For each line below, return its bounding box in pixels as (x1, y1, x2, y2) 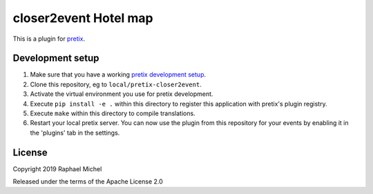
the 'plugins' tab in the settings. (30, 128, 120, 137)
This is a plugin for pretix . (12, 35, 86, 43)
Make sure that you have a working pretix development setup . (30, 70, 207, 79)
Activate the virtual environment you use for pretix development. (30, 90, 213, 98)
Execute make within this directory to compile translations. (30, 109, 196, 117)
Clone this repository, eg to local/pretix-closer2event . (30, 80, 202, 88)
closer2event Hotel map (12, 10, 153, 26)
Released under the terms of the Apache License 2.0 (12, 177, 164, 186)
